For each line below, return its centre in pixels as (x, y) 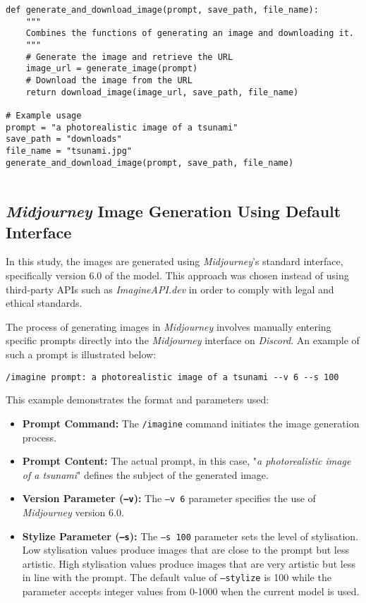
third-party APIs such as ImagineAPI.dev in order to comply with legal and (170, 289)
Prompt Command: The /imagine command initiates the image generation (191, 423)
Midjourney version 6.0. (73, 512)
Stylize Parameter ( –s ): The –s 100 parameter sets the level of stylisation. (190, 536)
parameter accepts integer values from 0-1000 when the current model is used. (191, 591)
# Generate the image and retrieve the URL (129, 57)
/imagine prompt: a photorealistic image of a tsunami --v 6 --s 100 (172, 377)
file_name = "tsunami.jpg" (69, 151)
